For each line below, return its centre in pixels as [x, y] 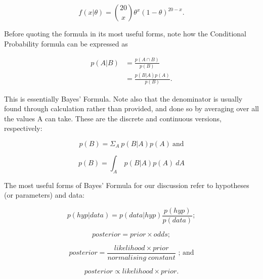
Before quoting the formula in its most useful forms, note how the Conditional [125, 33]
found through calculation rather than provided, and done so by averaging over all [131, 108]
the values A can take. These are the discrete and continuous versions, [113, 118]
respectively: [23, 128]
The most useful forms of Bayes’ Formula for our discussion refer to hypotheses [127, 185]
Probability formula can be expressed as [66, 43]
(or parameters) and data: [44, 195]
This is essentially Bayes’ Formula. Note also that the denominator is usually [123, 98]
